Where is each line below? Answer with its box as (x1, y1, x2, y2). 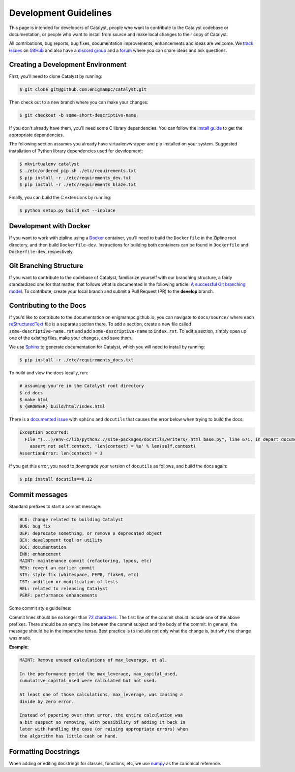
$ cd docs (19, 390, 43, 395)
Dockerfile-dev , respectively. (9, 249, 74, 255)
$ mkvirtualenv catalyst (19, 161, 80, 167)
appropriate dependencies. (9, 132, 64, 138)
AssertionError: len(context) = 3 (19, 450, 103, 456)
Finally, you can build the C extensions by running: (9, 194, 112, 200)
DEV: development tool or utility (19, 537, 103, 543)
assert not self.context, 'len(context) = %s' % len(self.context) (29, 444, 196, 449)
